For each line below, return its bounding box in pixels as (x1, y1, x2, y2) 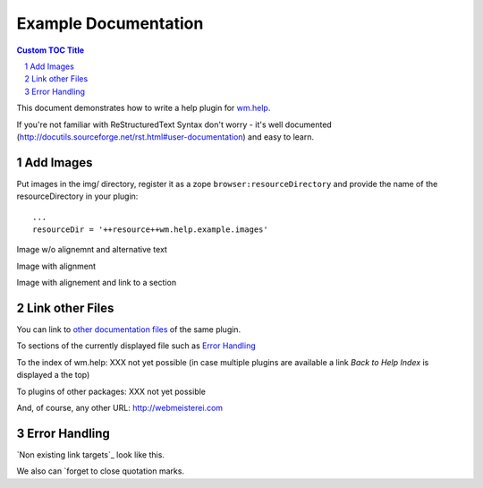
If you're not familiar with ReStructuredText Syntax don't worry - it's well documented (16, 119, 333, 130)
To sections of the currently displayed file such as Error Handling (16, 340, 257, 351)
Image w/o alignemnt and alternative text (16, 244, 167, 255)
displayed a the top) (16, 370, 90, 381)
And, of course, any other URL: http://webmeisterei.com (16, 403, 224, 413)
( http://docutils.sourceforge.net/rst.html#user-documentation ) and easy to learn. (16, 131, 315, 142)
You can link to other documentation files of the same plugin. (16, 324, 241, 335)
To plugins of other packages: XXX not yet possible (16, 386, 206, 397)
